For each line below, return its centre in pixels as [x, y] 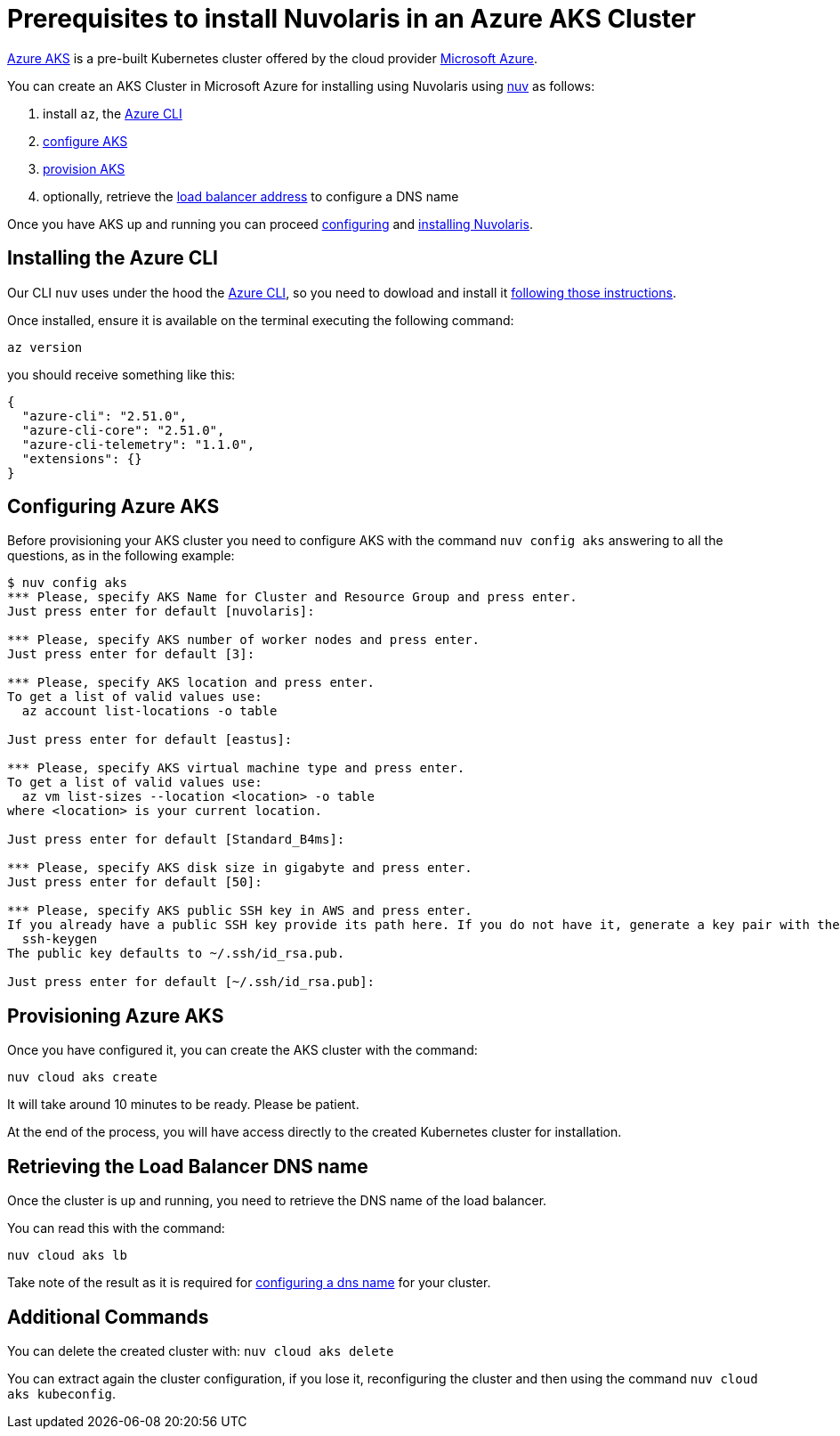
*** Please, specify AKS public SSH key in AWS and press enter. [240, 911]
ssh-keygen [60, 939]
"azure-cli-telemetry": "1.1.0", [138, 444]
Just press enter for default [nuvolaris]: [161, 612]
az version [45, 347]
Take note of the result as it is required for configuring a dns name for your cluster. [249, 1283]
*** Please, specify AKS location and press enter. [191, 683]
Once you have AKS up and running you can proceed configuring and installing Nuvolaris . [270, 224]
